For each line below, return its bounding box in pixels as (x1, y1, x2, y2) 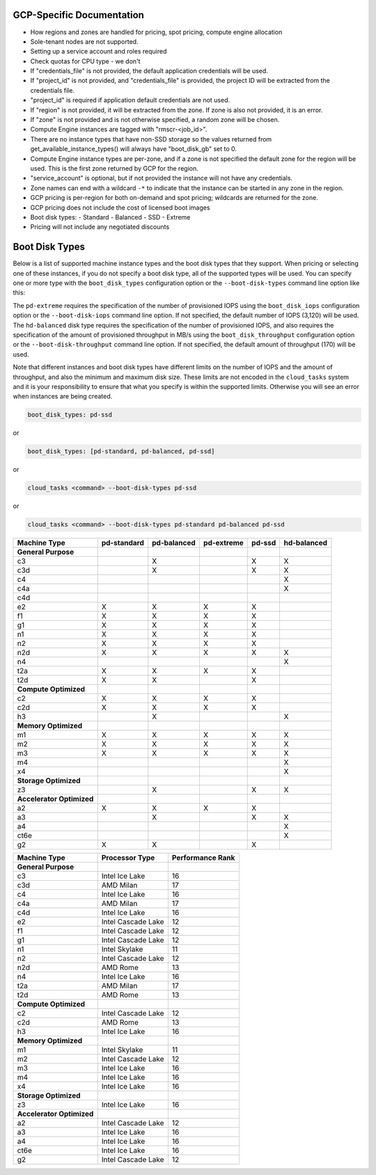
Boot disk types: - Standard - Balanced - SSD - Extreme (30, 213, 191, 221)
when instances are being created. (13, 392, 113, 401)
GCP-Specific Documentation (13, 9, 144, 21)
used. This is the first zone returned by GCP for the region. (30, 164, 198, 172)
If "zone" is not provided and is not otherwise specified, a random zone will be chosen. (30, 116, 280, 124)
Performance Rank (171, 853, 235, 863)
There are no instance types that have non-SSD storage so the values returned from (30, 135, 272, 143)
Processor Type (101, 853, 155, 863)
